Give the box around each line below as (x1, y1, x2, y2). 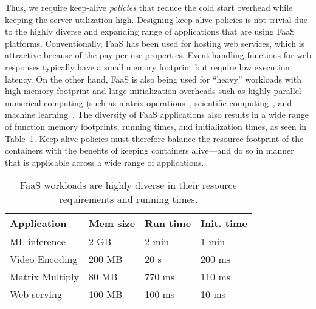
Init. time (201, 216, 247, 231)
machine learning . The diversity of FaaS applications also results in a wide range (5, 108, 309, 121)
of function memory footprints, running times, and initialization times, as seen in (5, 120, 306, 132)
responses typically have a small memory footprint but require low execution (5, 60, 290, 73)
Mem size (88, 216, 136, 231)
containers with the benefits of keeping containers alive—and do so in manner (5, 144, 294, 157)
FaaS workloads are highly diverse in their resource (20, 178, 237, 192)
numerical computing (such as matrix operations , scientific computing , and (5, 96, 292, 109)
